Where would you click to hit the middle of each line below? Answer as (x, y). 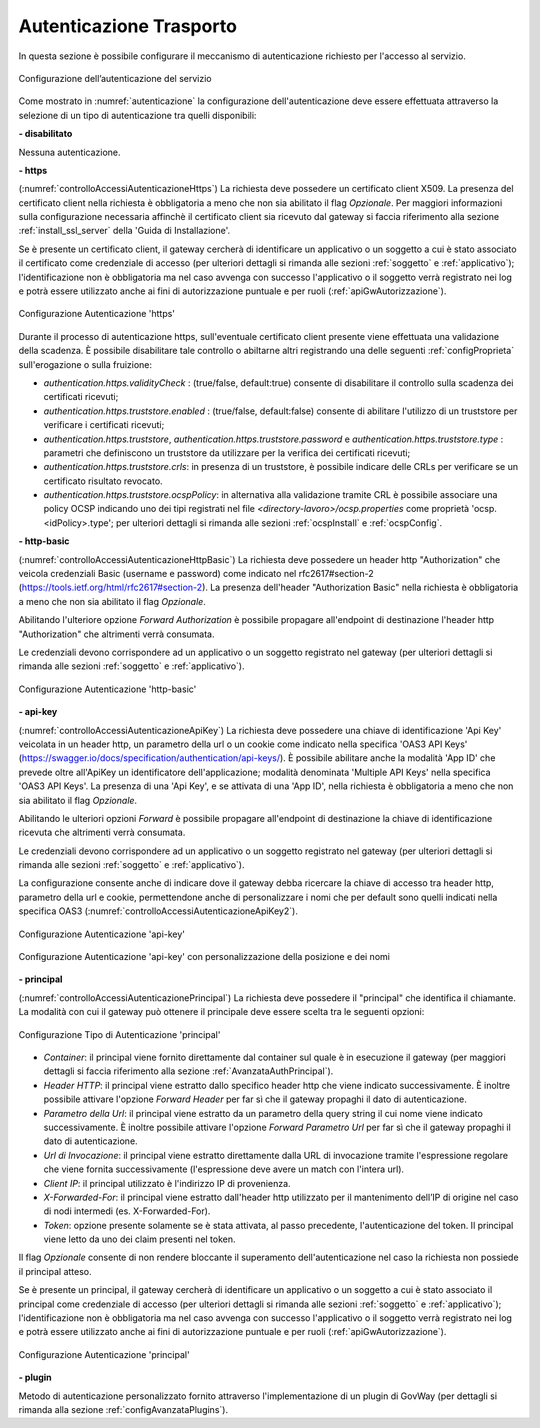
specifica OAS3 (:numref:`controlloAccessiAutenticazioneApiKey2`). (158, 911)
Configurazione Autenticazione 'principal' (104, 1354)
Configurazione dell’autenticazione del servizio (115, 78)
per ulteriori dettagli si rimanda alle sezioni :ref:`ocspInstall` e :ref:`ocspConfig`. (279, 522)
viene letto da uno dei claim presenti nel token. (139, 1239)
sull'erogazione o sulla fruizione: (85, 364)
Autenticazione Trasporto (127, 26)
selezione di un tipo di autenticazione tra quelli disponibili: (137, 115)
